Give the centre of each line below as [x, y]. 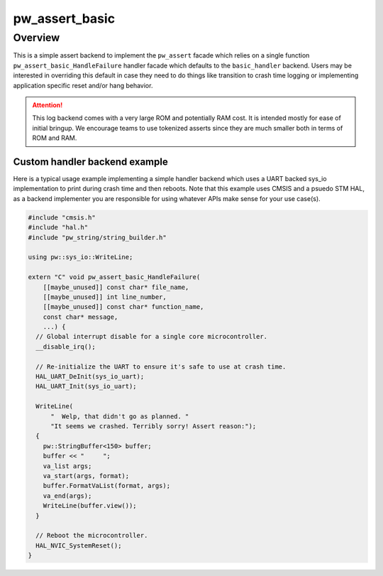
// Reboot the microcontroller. [92, 536]
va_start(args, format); [86, 476]
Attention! [48, 105]
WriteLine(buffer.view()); [90, 506]
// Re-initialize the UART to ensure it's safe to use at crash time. [161, 366]
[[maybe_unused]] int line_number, [105, 297]
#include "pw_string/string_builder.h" [97, 237]
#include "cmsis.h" [62, 217]
